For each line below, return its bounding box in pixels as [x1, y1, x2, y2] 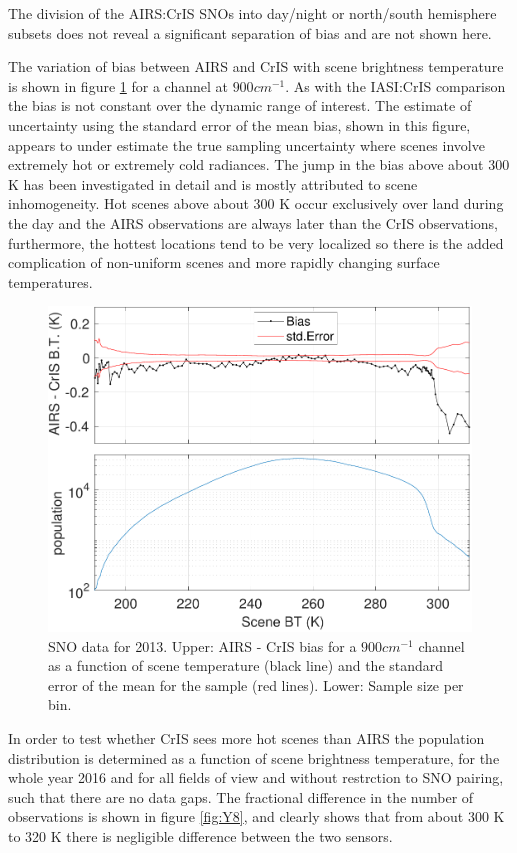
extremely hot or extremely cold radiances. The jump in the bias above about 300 [8, 154, 510, 175]
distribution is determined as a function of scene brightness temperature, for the [8, 747, 500, 768]
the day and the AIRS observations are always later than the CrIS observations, [8, 212, 498, 233]
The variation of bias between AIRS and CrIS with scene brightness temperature [8, 56, 504, 77]
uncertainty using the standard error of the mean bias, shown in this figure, [8, 114, 471, 135]
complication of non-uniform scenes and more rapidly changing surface [8, 252, 440, 273]
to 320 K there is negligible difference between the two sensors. [8, 826, 393, 847]
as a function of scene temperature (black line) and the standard [48, 655, 444, 676]
